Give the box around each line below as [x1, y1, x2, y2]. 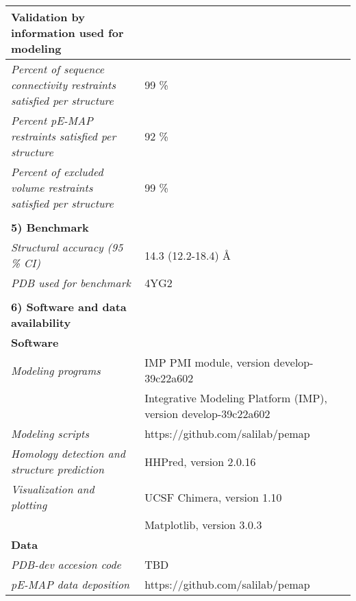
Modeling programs [11, 362, 101, 378]
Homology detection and [11, 445, 125, 461]
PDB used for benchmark [11, 275, 131, 291]
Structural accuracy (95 [11, 239, 123, 255]
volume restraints [11, 180, 93, 195]
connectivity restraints [11, 77, 116, 93]
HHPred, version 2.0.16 [144, 453, 256, 469]
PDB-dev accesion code [11, 556, 121, 572]
